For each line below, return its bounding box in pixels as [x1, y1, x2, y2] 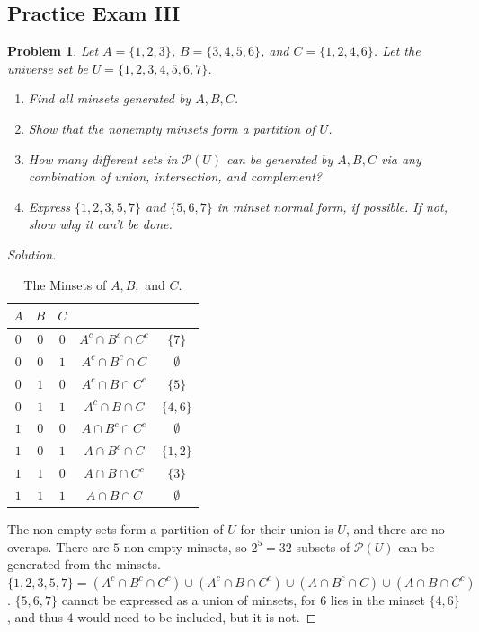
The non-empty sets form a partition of [7, 519, 224, 538]
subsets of [296, 537, 350, 556]
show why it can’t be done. [28, 215, 173, 233]
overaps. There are [7, 537, 110, 556]
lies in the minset [330, 590, 425, 609]
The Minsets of [23, 275, 107, 294]
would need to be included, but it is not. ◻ [77, 608, 317, 627]
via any [380, 149, 421, 168]
